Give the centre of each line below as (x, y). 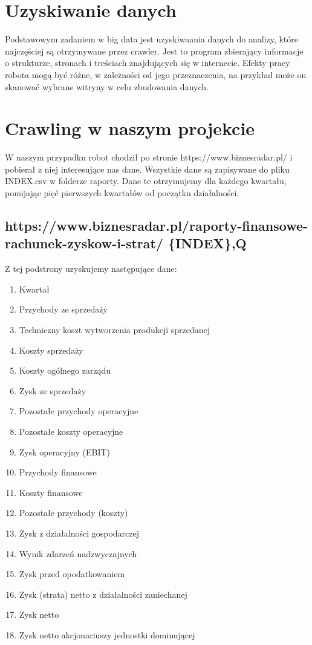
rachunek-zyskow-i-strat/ (84, 243)
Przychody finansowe (58, 472)
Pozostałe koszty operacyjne (71, 431)
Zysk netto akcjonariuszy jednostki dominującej (107, 634)
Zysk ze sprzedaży (53, 390)
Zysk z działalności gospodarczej (79, 533)
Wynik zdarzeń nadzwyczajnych (78, 553)
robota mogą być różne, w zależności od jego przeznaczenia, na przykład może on (156, 74)
